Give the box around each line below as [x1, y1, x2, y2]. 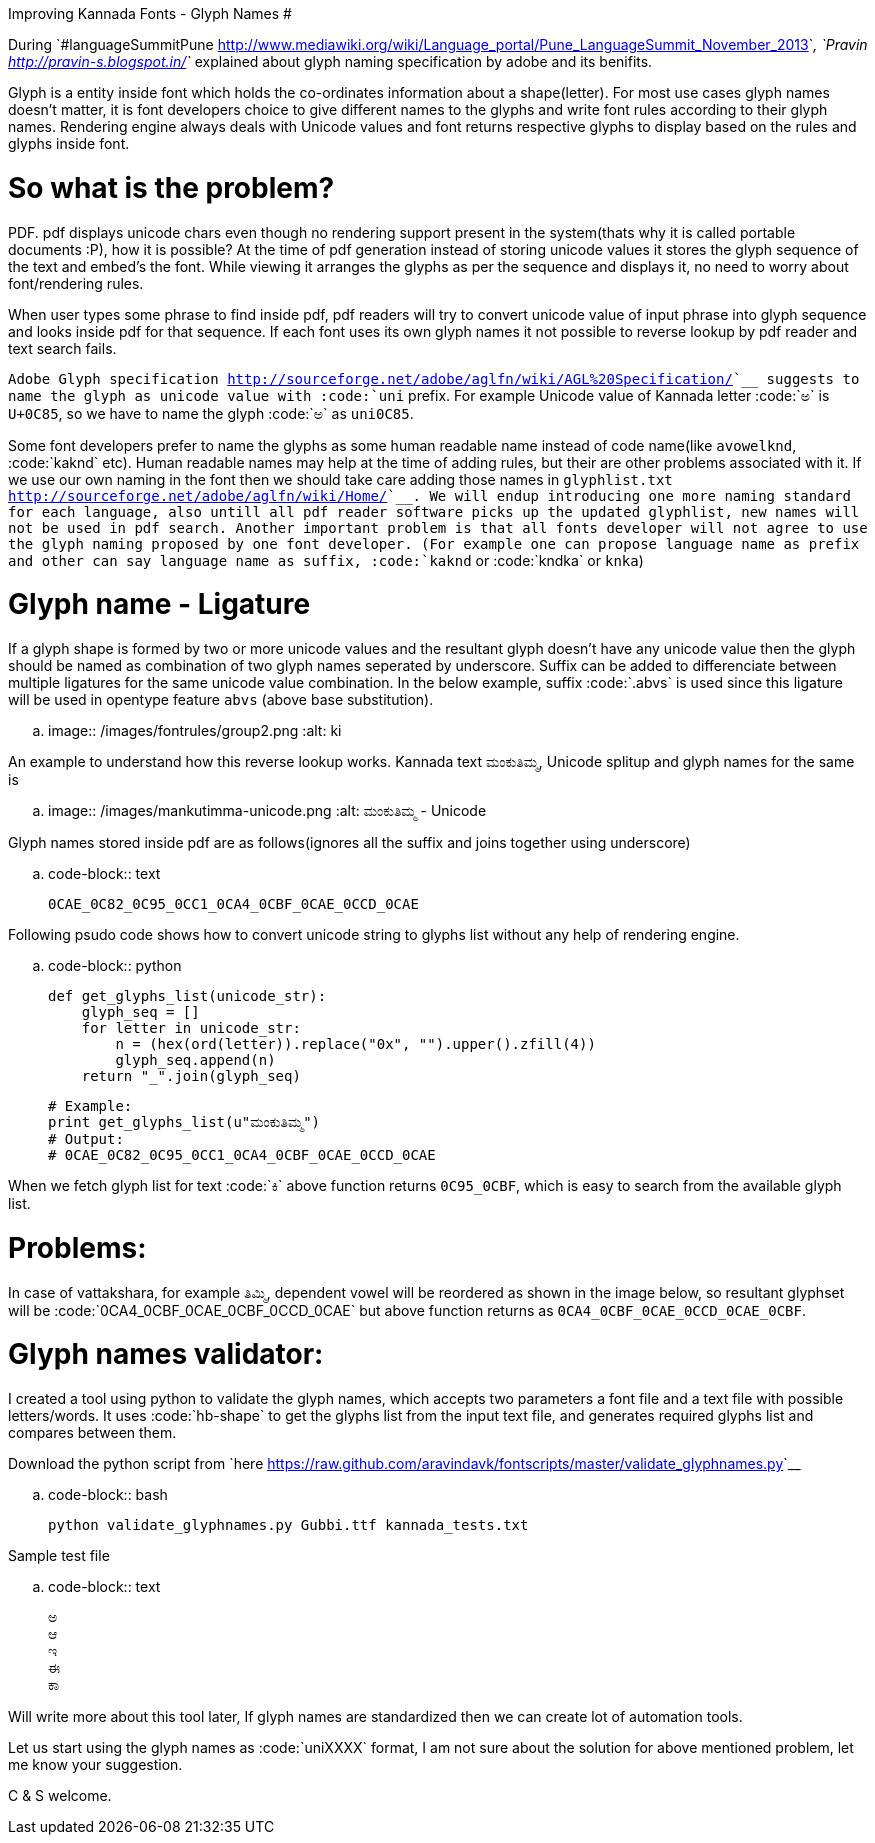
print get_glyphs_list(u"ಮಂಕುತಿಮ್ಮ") [48, 1114, 321, 1130]
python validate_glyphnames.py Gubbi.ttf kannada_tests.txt [48, 1517, 529, 1533]
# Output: [48, 1131, 124, 1147]
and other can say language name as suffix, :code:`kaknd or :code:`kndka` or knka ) [8, 551, 644, 569]
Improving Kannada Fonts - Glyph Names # [8, 5, 292, 22]
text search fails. [8, 339, 117, 357]
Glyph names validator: [8, 1337, 324, 1372]
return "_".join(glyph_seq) [81, 1068, 301, 1084]
